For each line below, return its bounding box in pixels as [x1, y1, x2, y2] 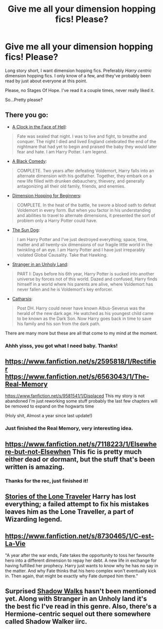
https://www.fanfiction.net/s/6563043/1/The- [5, 372, 149, 381]
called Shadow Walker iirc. [5, 617, 88, 626]
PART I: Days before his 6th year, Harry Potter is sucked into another [17, 271, 155, 277]
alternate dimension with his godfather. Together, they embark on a [17, 173, 152, 179]
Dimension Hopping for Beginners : [12, 192, 82, 198]
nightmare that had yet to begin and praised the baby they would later [17, 144, 157, 149]
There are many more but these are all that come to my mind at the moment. [5, 330, 158, 336]
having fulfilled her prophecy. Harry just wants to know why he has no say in [5, 562, 159, 568]
